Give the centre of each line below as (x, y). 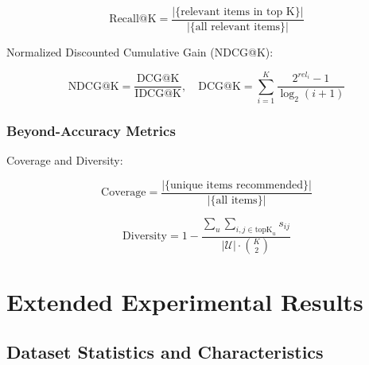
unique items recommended (237, 185)
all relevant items (238, 27)
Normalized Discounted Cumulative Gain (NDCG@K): (140, 52)
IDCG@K (158, 94)
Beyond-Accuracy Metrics (91, 130)
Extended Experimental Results (185, 301)
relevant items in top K (238, 12)
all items (237, 200)
